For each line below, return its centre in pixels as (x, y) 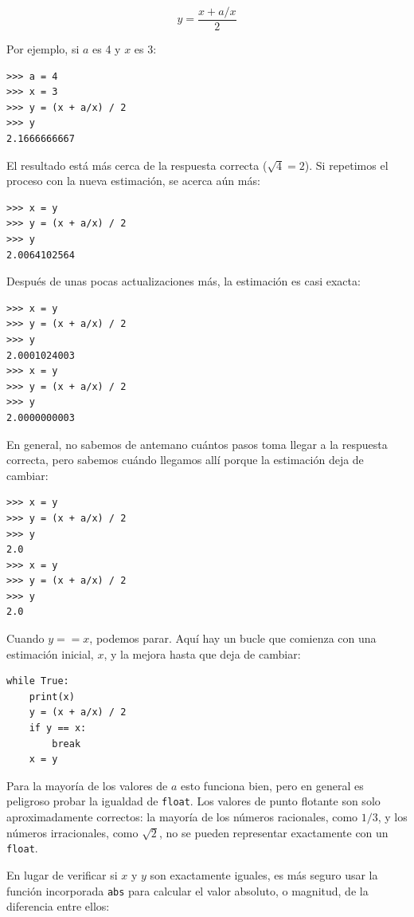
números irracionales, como (72, 832)
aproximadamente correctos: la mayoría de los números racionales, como (182, 817)
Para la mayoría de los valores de (87, 785)
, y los (393, 817)
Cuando (25, 638)
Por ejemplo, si (43, 49)
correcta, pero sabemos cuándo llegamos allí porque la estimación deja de (185, 460)
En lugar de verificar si (62, 874)
